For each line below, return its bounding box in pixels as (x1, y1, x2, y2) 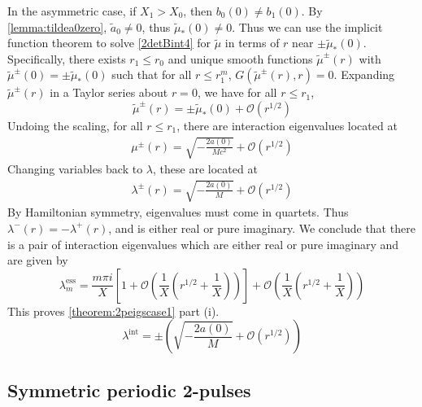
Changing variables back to (7, 160, 143, 177)
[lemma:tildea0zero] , (7, 18, 107, 35)
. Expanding (333, 66, 395, 83)
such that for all (111, 66, 192, 83)
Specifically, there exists (7, 50, 126, 67)
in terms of (224, 34, 280, 51)
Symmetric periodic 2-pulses (7, 377, 251, 402)
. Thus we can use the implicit (232, 18, 383, 35)
